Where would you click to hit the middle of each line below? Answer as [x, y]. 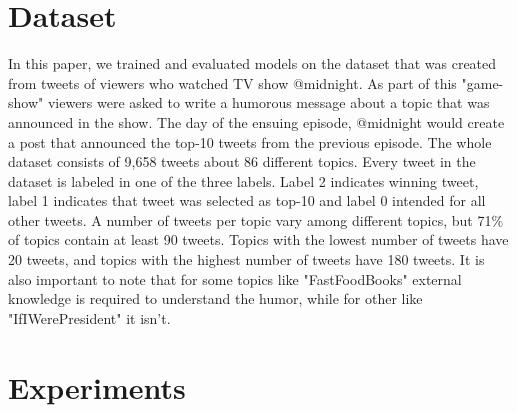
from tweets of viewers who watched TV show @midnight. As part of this [232, 82]
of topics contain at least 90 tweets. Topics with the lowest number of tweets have [258, 239]
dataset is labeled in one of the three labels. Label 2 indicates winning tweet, [243, 180]
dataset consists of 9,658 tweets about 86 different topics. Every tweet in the [242, 161]
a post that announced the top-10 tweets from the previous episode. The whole [250, 141]
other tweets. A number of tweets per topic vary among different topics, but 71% [256, 219]
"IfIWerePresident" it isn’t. [89, 317]
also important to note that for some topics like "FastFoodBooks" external [235, 278]
